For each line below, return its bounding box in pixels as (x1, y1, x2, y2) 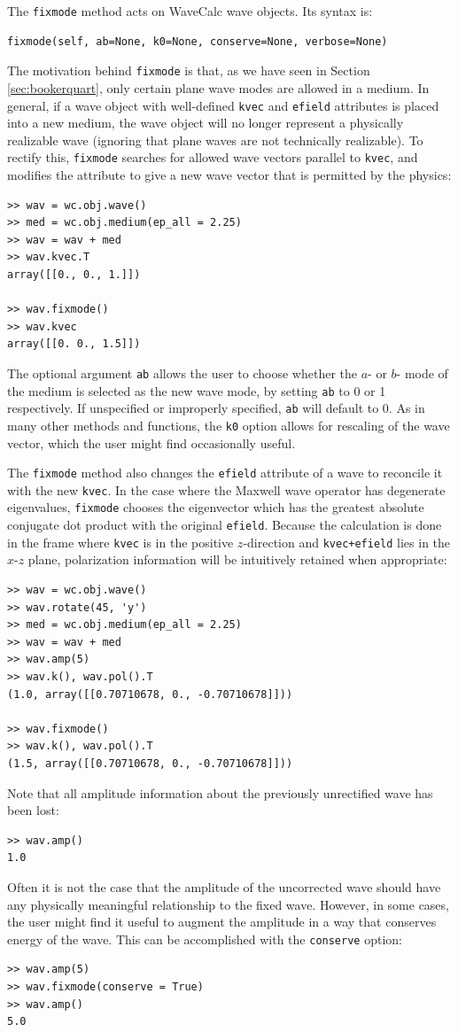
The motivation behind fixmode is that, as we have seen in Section (7, 61, 370, 80)
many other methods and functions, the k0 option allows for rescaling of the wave (7, 415, 450, 434)
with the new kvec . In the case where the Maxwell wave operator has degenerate (7, 480, 446, 499)
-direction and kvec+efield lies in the (243, 532, 451, 551)
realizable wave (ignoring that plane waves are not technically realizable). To (7, 130, 423, 149)
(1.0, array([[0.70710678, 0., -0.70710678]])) (7, 687, 293, 701)
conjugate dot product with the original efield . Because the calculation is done (7, 516, 442, 534)
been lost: (7, 801, 59, 819)
